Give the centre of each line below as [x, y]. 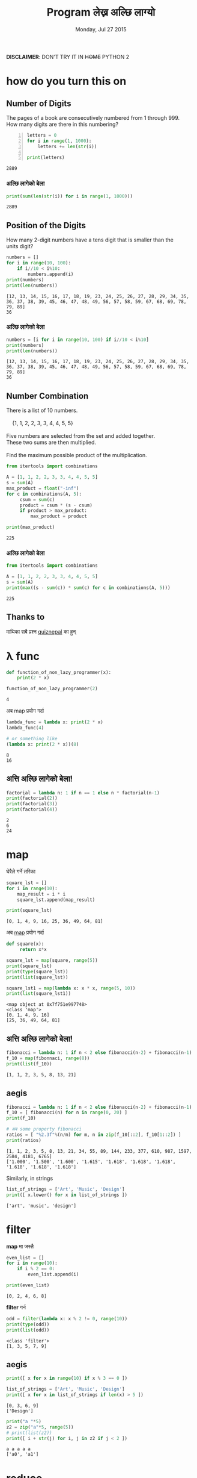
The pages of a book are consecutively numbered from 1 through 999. [93, 117]
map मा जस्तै [20, 1246]
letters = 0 [42, 135]
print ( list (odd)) [28, 1330]
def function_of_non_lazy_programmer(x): [59, 672]
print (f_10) [21, 1118]
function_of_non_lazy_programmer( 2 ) [52, 689]
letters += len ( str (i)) [67, 146]
